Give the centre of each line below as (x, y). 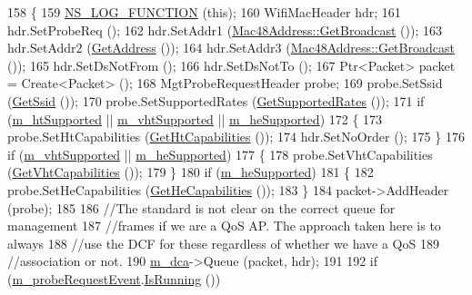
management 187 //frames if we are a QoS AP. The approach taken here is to (224, 226)
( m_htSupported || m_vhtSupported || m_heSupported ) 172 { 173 (195, 118)
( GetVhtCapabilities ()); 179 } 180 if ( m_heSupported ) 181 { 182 (191, 172)
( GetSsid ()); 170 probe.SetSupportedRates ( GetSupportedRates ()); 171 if (216, 100)
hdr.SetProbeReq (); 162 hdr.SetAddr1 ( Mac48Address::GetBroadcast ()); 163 (225, 29)
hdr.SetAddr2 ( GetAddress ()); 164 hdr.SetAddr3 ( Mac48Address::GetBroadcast (231, 48)
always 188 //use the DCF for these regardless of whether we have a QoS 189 (223, 243)
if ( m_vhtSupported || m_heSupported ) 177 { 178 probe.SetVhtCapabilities (220, 154)
